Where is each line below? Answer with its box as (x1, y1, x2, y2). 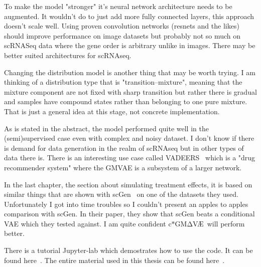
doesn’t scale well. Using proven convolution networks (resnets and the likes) (4, 21, 239, 31)
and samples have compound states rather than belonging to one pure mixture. (4, 96, 247, 107)
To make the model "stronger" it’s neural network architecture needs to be (4, 1, 232, 11)
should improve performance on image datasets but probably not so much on (4, 30, 241, 41)
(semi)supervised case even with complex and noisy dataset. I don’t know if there (4, 133, 254, 143)
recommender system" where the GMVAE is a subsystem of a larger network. (4, 162, 242, 172)
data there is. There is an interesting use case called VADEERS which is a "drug (4, 152, 255, 163)
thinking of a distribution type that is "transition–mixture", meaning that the (4, 77, 242, 87)
